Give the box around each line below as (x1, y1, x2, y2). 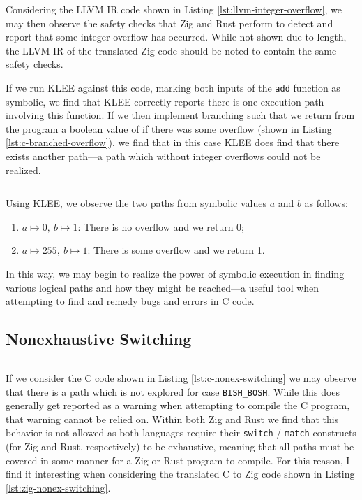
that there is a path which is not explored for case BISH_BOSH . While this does (6, 384, 340, 399)
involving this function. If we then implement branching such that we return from (6, 108, 355, 122)
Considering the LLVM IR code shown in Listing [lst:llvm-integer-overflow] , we (6, 2, 342, 16)
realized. (6, 162, 41, 177)
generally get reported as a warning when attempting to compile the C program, (6, 398, 350, 413)
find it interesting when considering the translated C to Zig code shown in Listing (6, 466, 355, 481)
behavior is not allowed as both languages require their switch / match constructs (6, 425, 356, 440)
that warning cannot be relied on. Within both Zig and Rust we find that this (6, 411, 339, 426)
